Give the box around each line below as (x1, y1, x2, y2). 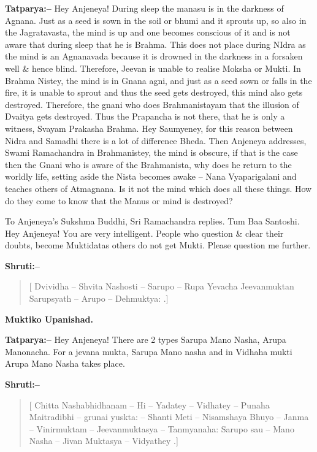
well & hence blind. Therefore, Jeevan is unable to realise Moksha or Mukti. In (5, 61, 301, 74)
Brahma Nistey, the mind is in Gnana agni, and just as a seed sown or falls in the (5, 74, 312, 86)
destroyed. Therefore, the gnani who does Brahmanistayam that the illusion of (5, 98, 299, 110)
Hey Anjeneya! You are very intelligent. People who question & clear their (5, 226, 284, 239)
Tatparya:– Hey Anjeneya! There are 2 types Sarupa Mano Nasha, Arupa (5, 333, 286, 346)
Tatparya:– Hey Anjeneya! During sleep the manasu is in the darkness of (5, 2, 284, 14)
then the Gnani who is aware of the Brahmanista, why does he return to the (5, 158, 292, 170)
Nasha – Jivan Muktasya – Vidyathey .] (29, 434, 178, 447)
